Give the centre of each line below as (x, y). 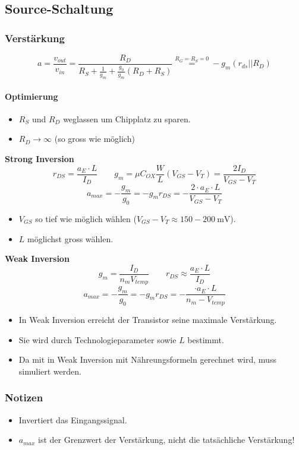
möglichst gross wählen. (70, 238)
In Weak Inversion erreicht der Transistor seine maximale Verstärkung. (148, 320)
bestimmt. (206, 339)
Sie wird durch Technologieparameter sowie (97, 339)
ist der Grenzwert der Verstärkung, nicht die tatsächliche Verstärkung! (166, 440)
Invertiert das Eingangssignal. (73, 419)
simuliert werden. (50, 371)
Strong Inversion (40, 158)
